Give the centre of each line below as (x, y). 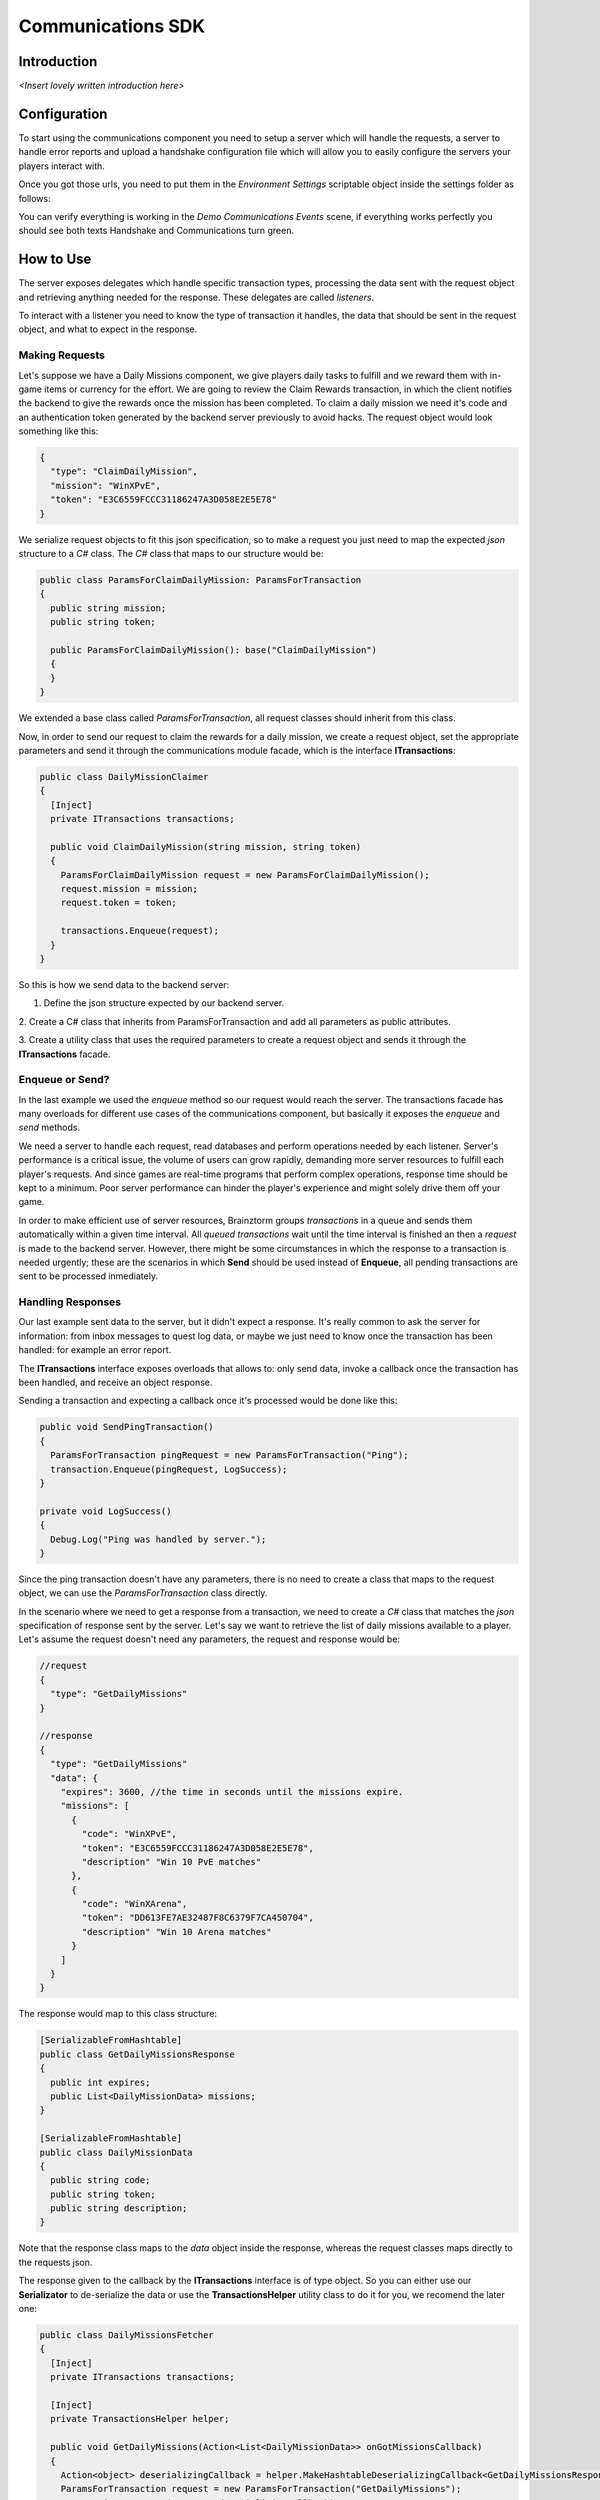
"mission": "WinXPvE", (106, 485)
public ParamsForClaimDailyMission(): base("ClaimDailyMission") (214, 649)
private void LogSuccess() (105, 1511)
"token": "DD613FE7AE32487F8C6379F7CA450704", (197, 1918)
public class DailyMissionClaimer (124, 776)
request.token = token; (118, 903)
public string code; (100, 2180)
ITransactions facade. (64, 1054)
